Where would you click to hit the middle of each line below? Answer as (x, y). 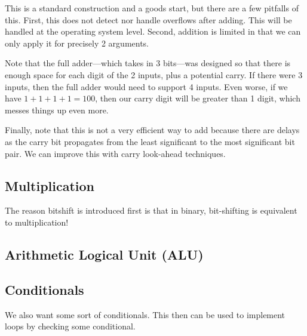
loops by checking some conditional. (70, 326)
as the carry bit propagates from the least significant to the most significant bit (150, 141)
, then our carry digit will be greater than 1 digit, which (198, 98)
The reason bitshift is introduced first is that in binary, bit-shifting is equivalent (151, 210)
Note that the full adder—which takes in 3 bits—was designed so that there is (148, 63)
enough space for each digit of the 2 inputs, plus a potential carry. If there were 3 (154, 74)
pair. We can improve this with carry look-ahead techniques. (115, 153)
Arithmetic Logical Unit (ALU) (104, 254)
